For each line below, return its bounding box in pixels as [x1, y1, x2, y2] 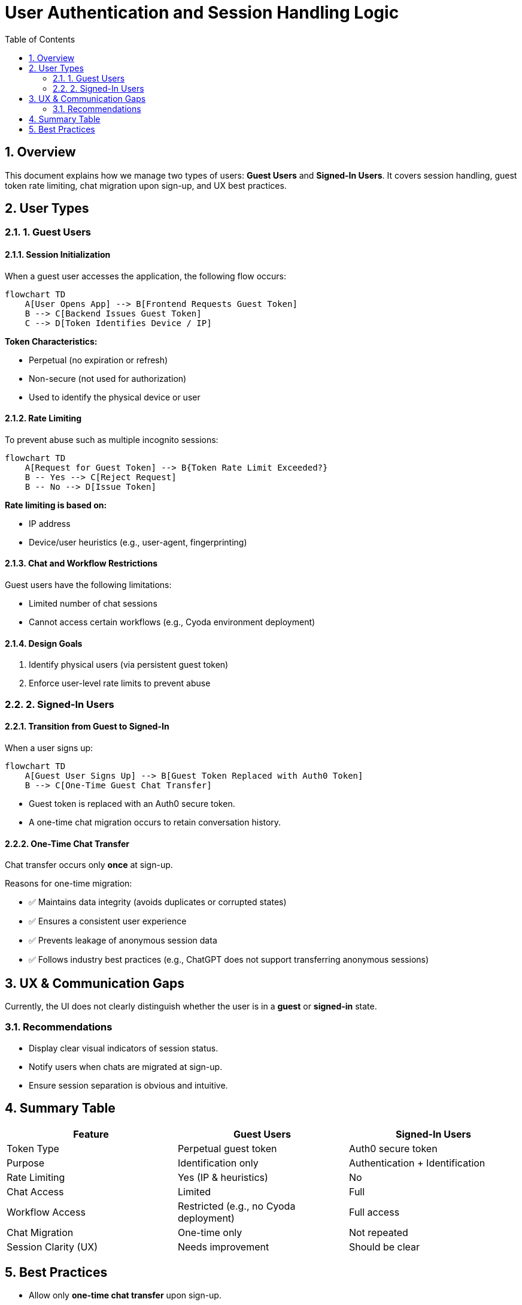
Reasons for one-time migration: [5, 878, 132, 889]
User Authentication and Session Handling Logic [5, 2, 399, 23]
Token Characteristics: [5, 336, 98, 346]
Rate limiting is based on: [5, 499, 107, 510]
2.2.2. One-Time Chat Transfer [5, 838, 129, 849]
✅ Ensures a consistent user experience [29, 916, 187, 927]
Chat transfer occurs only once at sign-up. [5, 860, 173, 870]
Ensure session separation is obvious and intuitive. [29, 1080, 228, 1090]
